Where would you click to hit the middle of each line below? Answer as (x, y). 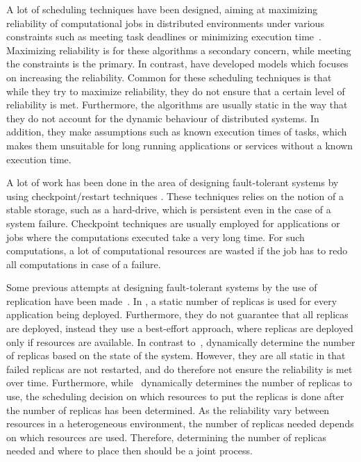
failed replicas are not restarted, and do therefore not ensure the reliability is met (179, 369)
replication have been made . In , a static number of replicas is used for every (172, 300)
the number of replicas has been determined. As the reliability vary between (168, 410)
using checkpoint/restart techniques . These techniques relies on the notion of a (175, 196)
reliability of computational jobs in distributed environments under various (165, 23)
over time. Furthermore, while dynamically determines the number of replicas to (179, 382)
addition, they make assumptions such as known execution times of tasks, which (177, 132)
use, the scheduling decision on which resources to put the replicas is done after (175, 396)
